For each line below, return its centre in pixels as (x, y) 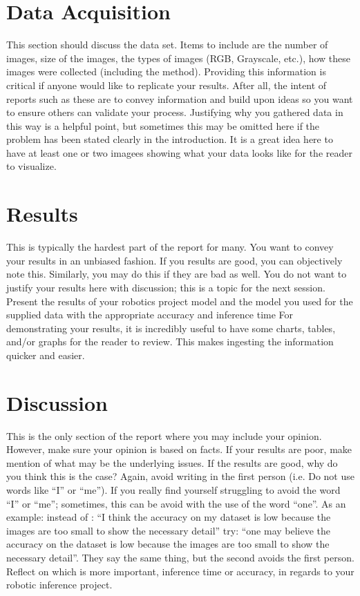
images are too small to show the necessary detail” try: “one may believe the (169, 530)
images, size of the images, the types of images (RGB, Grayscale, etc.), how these (179, 58)
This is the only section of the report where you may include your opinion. (164, 435)
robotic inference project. (59, 585)
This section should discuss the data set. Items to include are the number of (167, 45)
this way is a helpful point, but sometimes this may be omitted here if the (163, 125)
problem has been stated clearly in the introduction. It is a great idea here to (170, 139)
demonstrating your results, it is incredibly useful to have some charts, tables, (171, 328)
